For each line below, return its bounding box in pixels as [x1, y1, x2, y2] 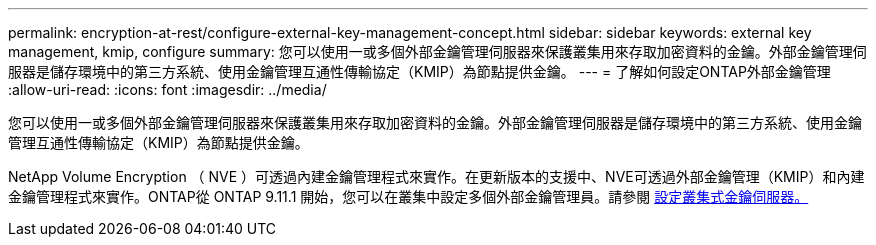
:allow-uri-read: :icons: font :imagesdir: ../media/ [8, 81, 327, 98]
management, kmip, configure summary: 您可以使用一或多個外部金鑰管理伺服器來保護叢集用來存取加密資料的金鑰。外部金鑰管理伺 [8, 43, 867, 60]
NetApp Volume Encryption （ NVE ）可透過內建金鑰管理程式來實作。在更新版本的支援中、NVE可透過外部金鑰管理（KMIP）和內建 [8, 168, 865, 185]
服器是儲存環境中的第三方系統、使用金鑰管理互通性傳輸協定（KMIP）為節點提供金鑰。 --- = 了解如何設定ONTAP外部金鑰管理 [8, 63, 831, 80]
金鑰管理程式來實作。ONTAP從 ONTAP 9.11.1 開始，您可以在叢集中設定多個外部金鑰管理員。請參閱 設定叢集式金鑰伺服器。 [8, 188, 809, 205]
